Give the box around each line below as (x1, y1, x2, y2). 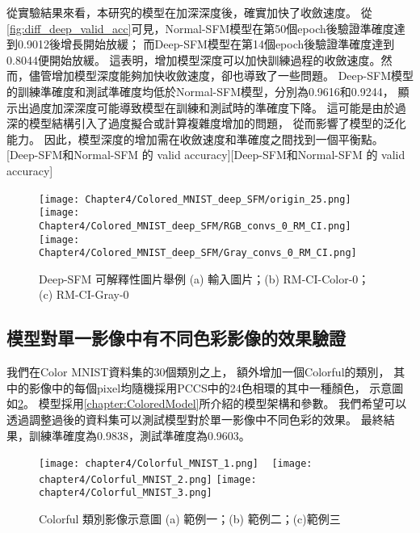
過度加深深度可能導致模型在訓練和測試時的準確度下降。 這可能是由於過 (28, 99, 406, 115)
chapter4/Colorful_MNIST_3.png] (39, 487, 212, 499)
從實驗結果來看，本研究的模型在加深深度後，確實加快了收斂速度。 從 (6, 4, 372, 20)
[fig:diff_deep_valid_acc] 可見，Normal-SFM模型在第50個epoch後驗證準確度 (6, 19, 394, 36)
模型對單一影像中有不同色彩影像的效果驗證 (6, 325, 346, 350)
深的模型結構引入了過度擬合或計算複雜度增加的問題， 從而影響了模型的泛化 (6, 115, 406, 132)
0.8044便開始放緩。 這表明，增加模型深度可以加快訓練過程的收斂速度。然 (6, 51, 393, 68)
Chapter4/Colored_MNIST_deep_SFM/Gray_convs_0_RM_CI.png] (39, 247, 357, 259)
